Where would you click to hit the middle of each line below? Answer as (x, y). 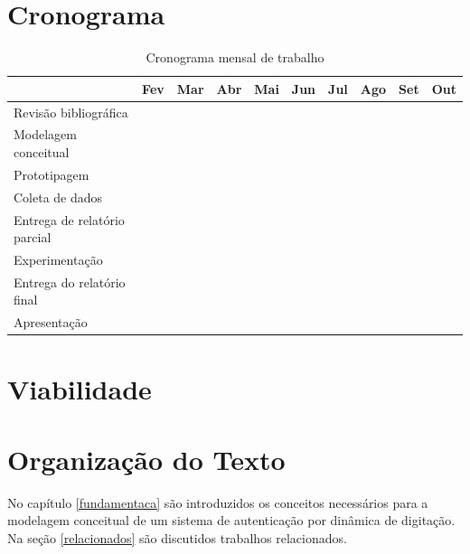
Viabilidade (80, 388)
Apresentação (51, 322)
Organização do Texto (146, 459)
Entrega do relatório (70, 282)
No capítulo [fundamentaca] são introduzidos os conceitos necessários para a (218, 502)
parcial (33, 237)
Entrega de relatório (69, 219)
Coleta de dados (58, 197)
